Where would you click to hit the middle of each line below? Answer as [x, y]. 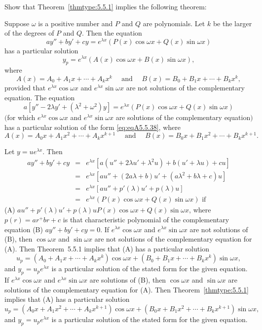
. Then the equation [112, 33]
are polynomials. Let [174, 23]
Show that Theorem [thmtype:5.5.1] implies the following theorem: [106, 6]
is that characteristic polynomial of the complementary [146, 219]
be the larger [232, 23]
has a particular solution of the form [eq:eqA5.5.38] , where [93, 127]
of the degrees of [29, 33]
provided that [25, 87]
